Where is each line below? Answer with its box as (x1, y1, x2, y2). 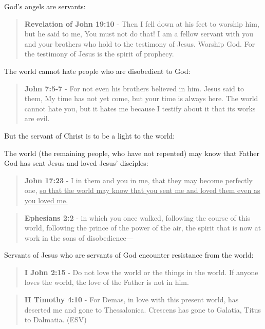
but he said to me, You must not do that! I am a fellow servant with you (24, 28, 253, 39)
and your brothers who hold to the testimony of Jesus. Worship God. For (24, 38, 255, 49)
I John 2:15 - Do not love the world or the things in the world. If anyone (24, 266, 258, 277)
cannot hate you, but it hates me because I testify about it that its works (24, 103, 256, 113)
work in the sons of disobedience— (24, 232, 134, 243)
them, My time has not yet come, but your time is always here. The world (24, 93, 258, 104)
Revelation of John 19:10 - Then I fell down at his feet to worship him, (24, 18, 259, 29)
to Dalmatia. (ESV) (24, 314, 87, 325)
